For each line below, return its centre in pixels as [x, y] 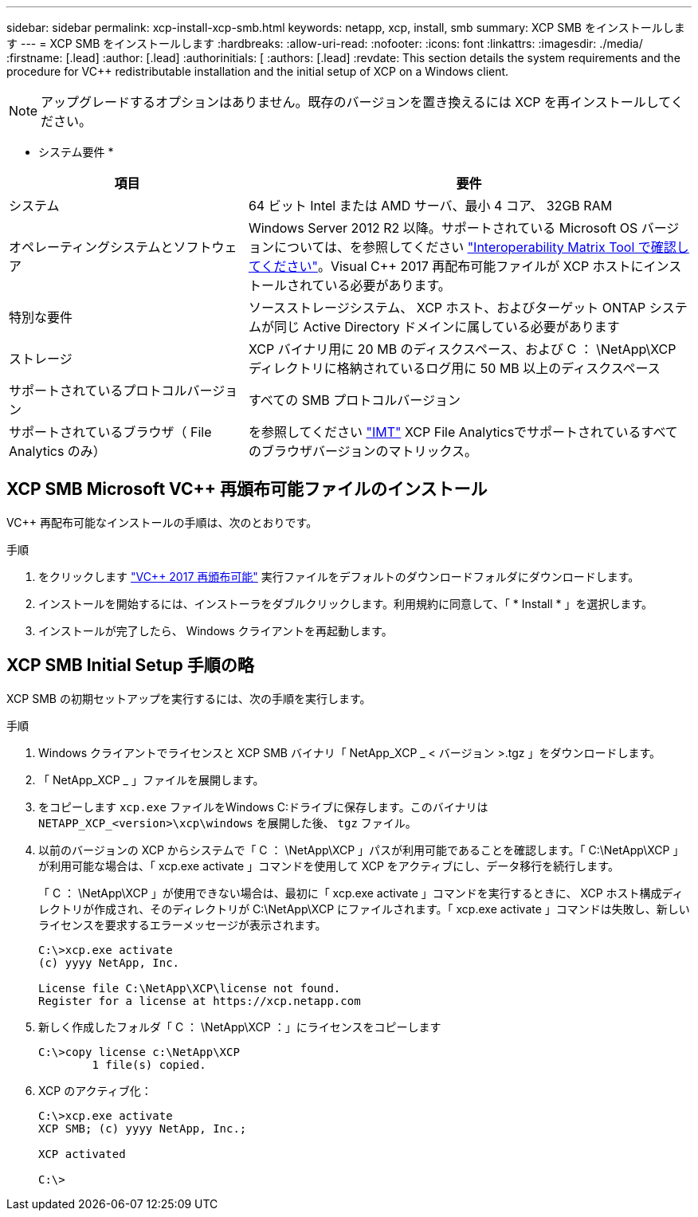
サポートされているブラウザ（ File [110, 432]
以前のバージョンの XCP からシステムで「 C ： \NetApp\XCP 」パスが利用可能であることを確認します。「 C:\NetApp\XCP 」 [361, 850]
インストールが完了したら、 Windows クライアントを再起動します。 [216, 630]
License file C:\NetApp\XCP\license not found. [190, 988]
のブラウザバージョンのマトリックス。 [363, 451]
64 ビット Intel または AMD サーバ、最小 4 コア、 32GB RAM [430, 206]
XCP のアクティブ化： [95, 1090]
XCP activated [82, 1154]
